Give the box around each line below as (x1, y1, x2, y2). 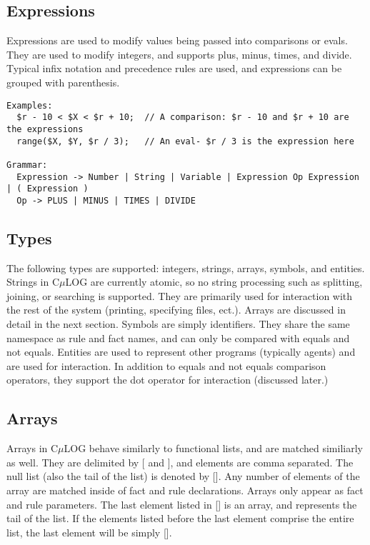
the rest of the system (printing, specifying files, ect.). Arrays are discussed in (6, 302, 346, 317)
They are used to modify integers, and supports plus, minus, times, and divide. (6, 46, 352, 61)
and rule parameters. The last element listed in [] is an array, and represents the (6, 496, 357, 511)
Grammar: (6, 159, 48, 170)
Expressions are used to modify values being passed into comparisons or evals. (6, 33, 348, 48)
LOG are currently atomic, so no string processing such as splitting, (65, 274, 363, 289)
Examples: (6, 100, 53, 111)
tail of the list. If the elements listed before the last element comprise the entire (6, 511, 354, 526)
